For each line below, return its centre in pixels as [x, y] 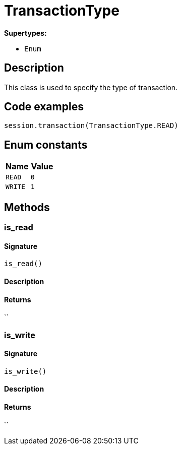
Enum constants [46, 145]
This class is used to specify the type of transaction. [91, 87]
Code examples [44, 107]
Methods [27, 207]
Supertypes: [25, 33]
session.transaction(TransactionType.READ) [91, 126]
